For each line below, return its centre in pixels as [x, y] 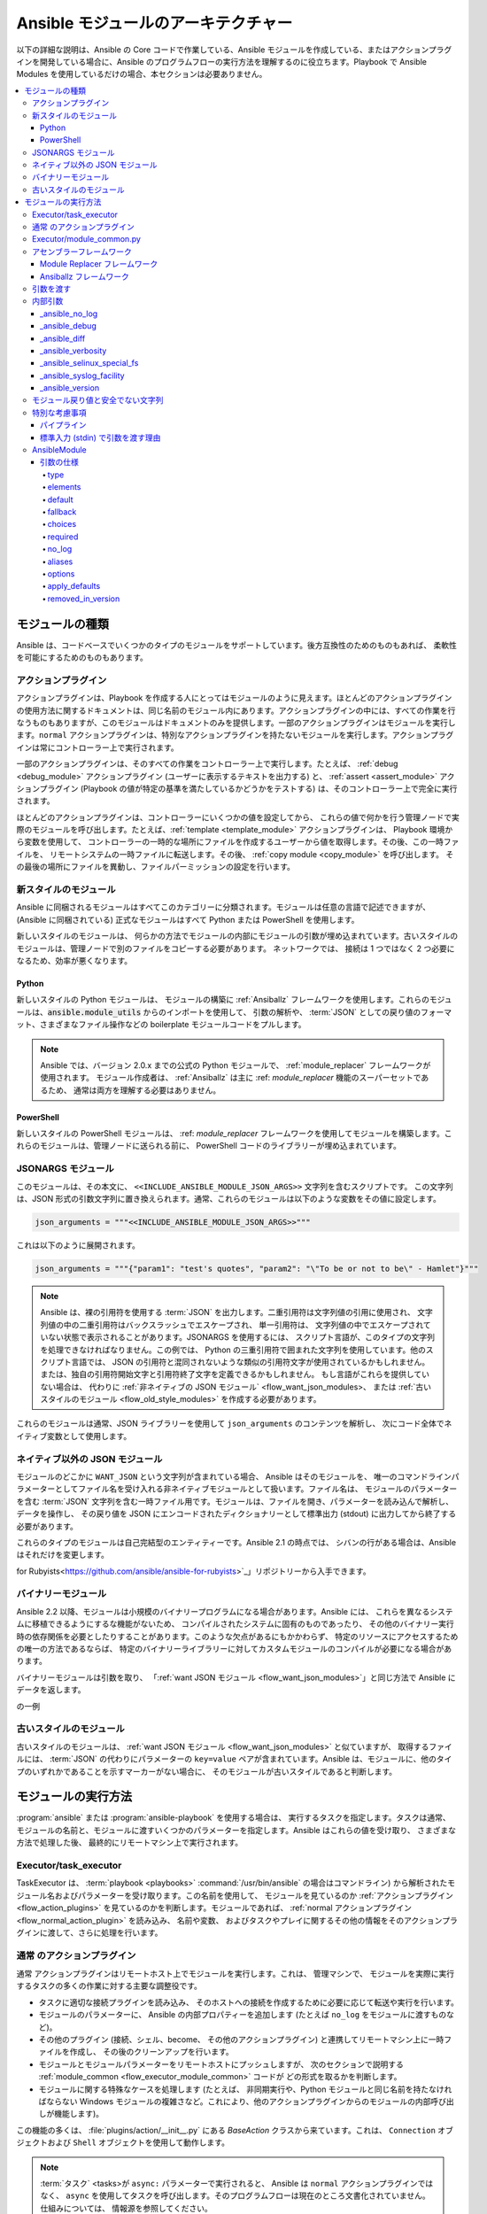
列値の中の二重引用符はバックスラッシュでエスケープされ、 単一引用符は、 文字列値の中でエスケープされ [232, 1325]
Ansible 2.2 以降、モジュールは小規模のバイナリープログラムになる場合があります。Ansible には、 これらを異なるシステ [235, 1611]
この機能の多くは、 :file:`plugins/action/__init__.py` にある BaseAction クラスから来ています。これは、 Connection [226, 2130]
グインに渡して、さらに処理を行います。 [89, 1932]
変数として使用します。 [89, 1436]
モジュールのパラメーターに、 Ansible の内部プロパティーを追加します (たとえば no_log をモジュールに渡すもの [243, 2015]
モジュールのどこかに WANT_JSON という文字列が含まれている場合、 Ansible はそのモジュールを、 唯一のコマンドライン [234, 1476]
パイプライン [63, 425]
